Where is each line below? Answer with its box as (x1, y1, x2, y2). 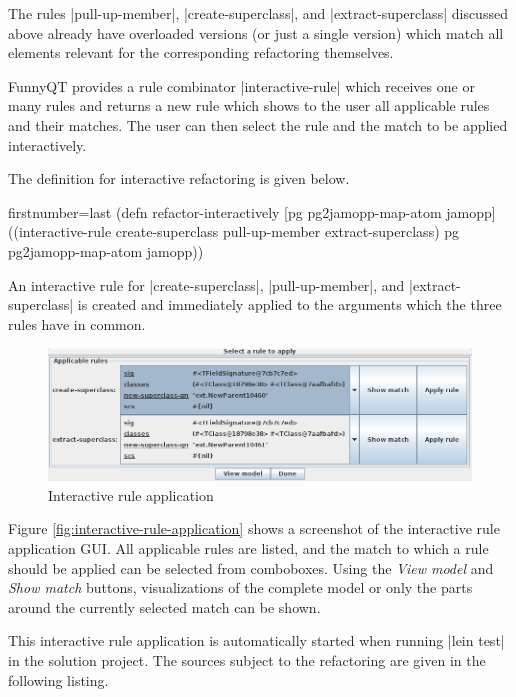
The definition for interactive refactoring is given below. (8, 168, 350, 189)
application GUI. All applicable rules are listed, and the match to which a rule (8, 537, 489, 558)
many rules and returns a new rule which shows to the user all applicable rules (8, 95, 490, 116)
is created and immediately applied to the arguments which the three (77, 294, 502, 315)
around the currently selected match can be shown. (8, 596, 321, 617)
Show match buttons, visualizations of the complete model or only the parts (8, 577, 473, 598)
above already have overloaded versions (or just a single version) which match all (8, 22, 504, 43)
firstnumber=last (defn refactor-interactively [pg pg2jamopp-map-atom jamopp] (8, 201, 496, 222)
